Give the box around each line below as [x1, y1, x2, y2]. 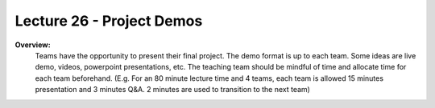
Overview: [14, 40, 52, 50]
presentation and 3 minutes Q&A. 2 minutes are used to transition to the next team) [35, 85, 310, 94]
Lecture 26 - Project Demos [14, 12, 203, 30]
